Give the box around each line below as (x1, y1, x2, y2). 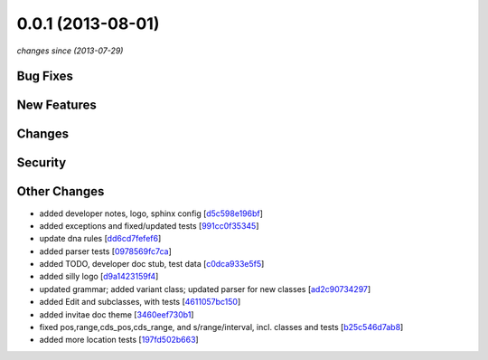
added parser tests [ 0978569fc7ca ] (39, 245, 172, 257)
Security (16, 155, 67, 171)
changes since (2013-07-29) (16, 45, 124, 56)
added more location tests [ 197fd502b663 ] (39, 335, 199, 346)
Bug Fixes (16, 69, 74, 84)
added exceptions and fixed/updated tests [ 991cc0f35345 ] (39, 220, 259, 231)
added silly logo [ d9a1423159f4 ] (39, 271, 159, 282)
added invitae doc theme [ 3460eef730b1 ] (39, 308, 194, 320)
